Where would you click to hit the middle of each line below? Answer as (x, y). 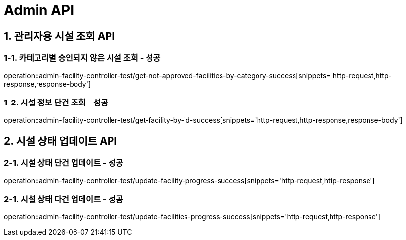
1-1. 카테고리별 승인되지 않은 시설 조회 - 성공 (82, 58)
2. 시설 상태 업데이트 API (61, 141)
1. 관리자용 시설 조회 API (60, 36)
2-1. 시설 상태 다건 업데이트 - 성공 (64, 199)
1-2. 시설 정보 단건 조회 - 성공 (56, 102)
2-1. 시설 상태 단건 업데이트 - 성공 (64, 163)
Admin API (39, 10)
